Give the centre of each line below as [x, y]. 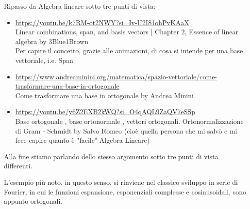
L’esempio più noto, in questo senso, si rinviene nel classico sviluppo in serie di [121, 182]
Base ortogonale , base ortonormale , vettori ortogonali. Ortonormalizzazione [129, 121]
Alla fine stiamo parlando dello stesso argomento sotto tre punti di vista [111, 156]
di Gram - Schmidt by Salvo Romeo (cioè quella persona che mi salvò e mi [126, 130]
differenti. [18, 166]
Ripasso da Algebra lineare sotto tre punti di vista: [80, 6]
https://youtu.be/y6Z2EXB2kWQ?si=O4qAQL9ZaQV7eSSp [105, 112]
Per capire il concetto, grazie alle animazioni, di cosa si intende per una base [129, 51]
